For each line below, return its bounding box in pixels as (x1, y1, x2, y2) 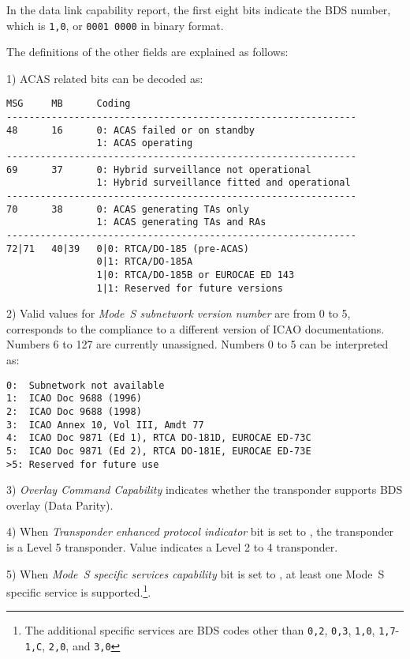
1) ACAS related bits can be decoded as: (6, 70, 203, 86)
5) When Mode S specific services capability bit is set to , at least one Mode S (6, 565, 385, 582)
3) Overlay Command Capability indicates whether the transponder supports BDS (6, 481, 403, 498)
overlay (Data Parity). (6, 496, 114, 513)
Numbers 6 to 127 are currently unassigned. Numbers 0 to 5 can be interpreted (6, 336, 389, 352)
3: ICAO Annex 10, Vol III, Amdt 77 (6, 419, 204, 431)
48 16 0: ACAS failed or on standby (6, 124, 255, 136)
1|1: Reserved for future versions (96, 282, 283, 294)
